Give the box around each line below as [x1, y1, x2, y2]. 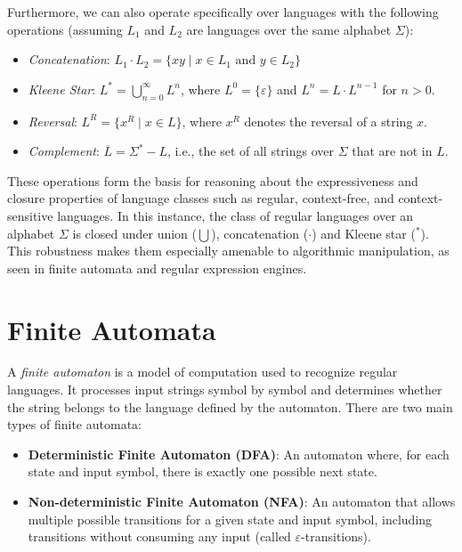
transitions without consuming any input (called [28, 527, 291, 546]
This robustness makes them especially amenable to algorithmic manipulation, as [7, 241, 450, 260]
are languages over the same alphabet [186, 20, 392, 38]
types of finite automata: [7, 415, 142, 434]
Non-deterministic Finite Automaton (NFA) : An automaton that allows [28, 492, 456, 511]
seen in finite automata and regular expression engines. [7, 258, 307, 277]
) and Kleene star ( [312, 223, 416, 242]
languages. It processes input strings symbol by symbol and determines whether [7, 380, 442, 399]
